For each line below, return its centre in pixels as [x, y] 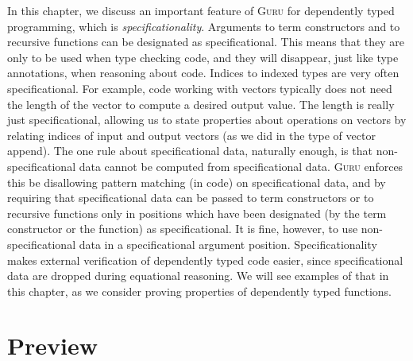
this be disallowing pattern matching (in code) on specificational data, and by [197, 182]
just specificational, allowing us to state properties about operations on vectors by [207, 120]
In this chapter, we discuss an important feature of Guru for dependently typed [201, 10]
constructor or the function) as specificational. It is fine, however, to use [183, 229]
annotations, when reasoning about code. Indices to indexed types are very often [203, 73]
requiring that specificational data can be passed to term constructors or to [191, 198]
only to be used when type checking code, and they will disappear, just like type [203, 57]
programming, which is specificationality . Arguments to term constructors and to [204, 26]
